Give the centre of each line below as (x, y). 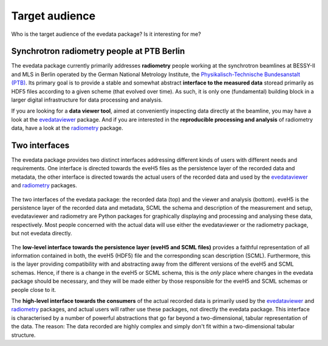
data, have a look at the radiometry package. (67, 128)
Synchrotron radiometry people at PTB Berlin (98, 51)
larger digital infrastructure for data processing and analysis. (87, 100)
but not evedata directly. (42, 234)
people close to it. (34, 289)
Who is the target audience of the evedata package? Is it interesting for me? (106, 34)
